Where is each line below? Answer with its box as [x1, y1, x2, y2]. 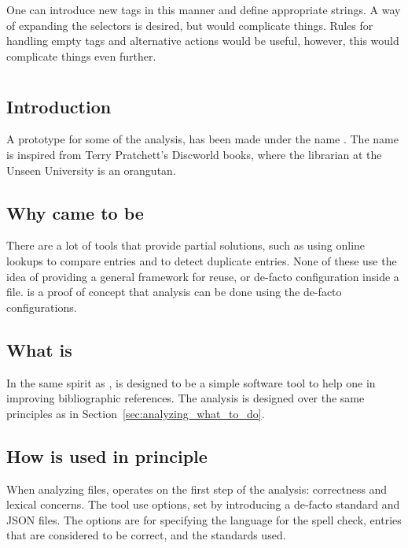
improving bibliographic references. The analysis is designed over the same [6, 390, 365, 406]
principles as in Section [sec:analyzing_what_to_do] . [6, 405, 265, 421]
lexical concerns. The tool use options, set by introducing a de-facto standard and [6, 496, 400, 513]
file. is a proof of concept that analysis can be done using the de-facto [6, 283, 342, 300]
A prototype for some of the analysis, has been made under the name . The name [6, 131, 399, 147]
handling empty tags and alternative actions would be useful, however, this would [6, 32, 399, 49]
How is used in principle [6, 443, 208, 468]
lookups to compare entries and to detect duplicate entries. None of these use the [6, 252, 397, 268]
